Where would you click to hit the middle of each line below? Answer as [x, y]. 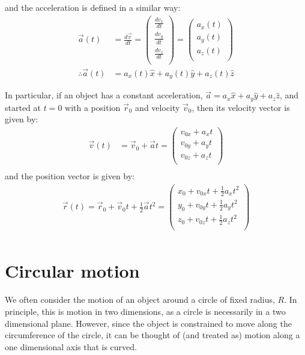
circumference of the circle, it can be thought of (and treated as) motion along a [152, 335]
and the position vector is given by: [70, 176]
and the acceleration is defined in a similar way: [93, 7]
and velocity [158, 107]
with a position [93, 107]
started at [23, 107]
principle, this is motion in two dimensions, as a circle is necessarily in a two [145, 311]
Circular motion [72, 271]
